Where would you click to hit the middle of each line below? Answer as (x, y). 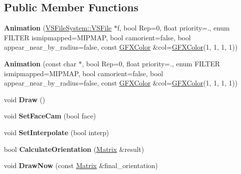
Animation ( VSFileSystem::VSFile (58, 28)
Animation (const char (40, 63)
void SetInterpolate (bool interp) (57, 132)
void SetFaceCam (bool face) (50, 116)
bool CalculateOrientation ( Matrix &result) (74, 149)
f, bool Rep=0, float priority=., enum (173, 28)
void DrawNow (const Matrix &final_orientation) (81, 165)
